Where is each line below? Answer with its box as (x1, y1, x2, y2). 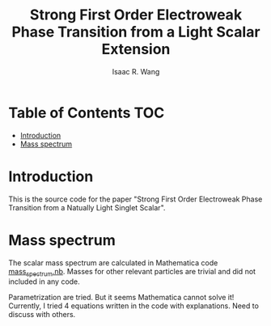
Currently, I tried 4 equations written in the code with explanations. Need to (8, 301, 259, 311)
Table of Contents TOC (8, 104, 165, 122)
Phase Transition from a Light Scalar (11, 23, 260, 41)
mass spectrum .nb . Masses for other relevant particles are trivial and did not (8, 266, 256, 278)
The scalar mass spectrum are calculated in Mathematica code (8, 257, 218, 268)
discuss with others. (8, 310, 76, 320)
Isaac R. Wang (112, 66, 160, 76)
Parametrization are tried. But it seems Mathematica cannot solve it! (8, 293, 235, 303)
